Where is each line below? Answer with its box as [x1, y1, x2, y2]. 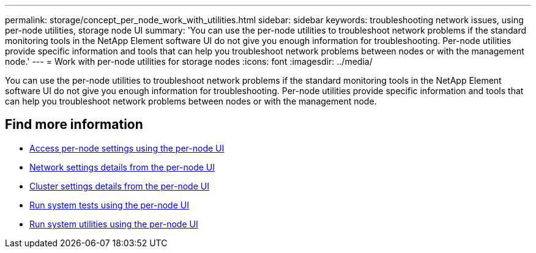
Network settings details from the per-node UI [29, 161, 215, 172]
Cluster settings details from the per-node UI [29, 180, 209, 191]
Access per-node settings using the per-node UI [29, 142, 225, 153]
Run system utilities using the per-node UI [29, 218, 198, 229]
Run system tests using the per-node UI [29, 199, 189, 210]
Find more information [5, 117, 143, 133]
